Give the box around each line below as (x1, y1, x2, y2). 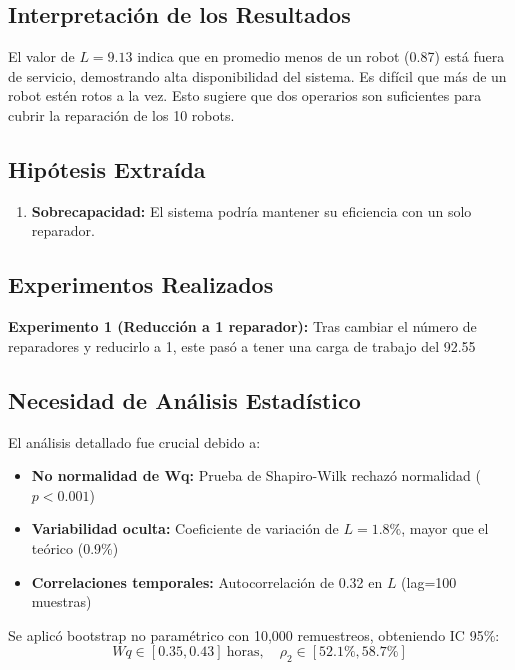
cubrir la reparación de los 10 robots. (8, 104, 235, 125)
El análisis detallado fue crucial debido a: (8, 431, 261, 452)
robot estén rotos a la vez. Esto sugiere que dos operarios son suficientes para (8, 85, 482, 106)
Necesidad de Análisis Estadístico (8, 384, 361, 415)
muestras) (31, 591, 92, 612)
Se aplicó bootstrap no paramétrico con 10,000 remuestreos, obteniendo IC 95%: (8, 624, 500, 645)
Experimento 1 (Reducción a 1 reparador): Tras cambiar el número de (8, 316, 477, 337)
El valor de (8, 46, 75, 67)
